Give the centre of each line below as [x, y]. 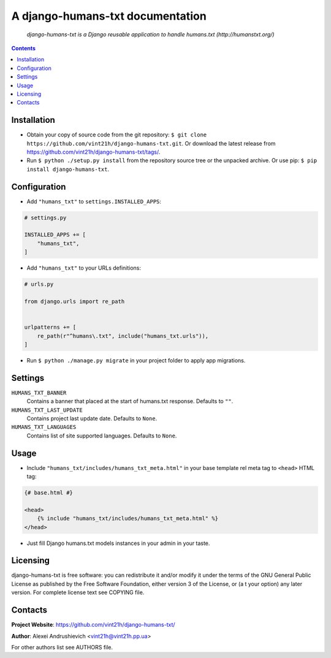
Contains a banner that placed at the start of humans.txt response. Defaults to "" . [130, 401]
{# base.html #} [49, 493]
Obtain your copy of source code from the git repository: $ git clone [117, 135]
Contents [24, 48]
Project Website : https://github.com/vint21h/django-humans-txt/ [93, 625]
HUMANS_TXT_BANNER [39, 393]
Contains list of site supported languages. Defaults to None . [102, 436]
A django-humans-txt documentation [109, 16]
